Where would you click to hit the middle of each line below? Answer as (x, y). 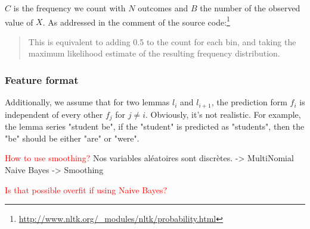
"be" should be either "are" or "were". (72, 138)
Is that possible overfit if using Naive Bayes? (86, 189)
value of (19, 22)
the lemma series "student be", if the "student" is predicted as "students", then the (155, 126)
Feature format (42, 79)
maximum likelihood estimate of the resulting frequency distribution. (154, 53)
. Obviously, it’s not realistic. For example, (223, 114)
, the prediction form (249, 102)
